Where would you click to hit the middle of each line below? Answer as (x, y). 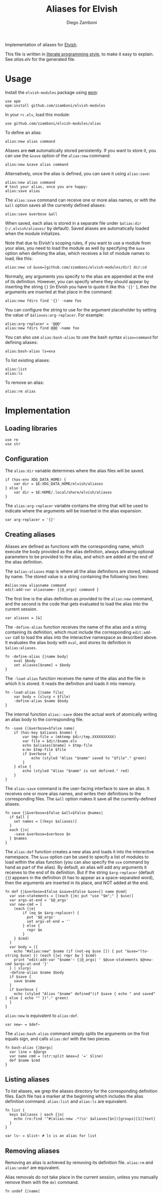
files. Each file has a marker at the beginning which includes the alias (74, 1096)
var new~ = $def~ (23, 1024)
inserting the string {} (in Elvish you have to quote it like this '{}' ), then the (81, 287)
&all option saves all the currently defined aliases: (55, 205)
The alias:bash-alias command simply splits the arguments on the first (77, 1033)
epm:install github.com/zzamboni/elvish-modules (55, 106)
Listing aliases (27, 1079)
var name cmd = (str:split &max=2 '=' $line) (56, 1056)
